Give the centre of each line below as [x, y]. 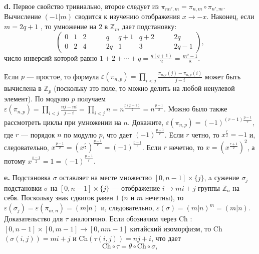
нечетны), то [164, 198]
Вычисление [23, 16]
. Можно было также [196, 109]
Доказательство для [34, 219]
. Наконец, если [230, 16]
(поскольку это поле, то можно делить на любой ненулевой [144, 88]
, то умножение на [68, 26]
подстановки [23, 187]
